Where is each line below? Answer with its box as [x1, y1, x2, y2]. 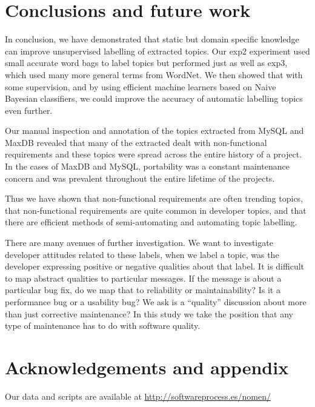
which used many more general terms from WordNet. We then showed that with [5, 68, 303, 81]
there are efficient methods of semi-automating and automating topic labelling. [5, 216, 297, 228]
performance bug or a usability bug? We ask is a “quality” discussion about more [5, 296, 307, 308]
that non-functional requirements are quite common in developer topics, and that [5, 203, 307, 216]
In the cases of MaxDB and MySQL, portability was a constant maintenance [5, 160, 290, 173]
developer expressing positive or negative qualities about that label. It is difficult [5, 260, 305, 273]
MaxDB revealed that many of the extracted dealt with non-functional [5, 136, 267, 148]
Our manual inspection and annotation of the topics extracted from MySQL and [5, 124, 304, 137]
